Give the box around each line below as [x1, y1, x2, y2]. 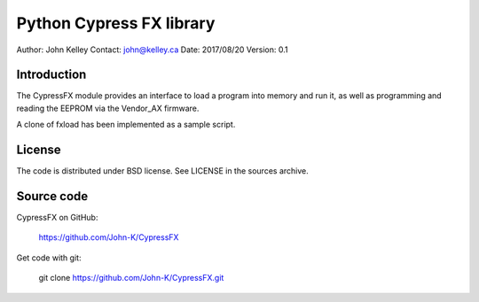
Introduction [16, 67, 87, 82]
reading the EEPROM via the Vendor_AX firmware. [16, 103, 200, 113]
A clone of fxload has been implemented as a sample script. [16, 120, 236, 130]
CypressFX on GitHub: [16, 213, 98, 223]
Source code [16, 189, 89, 204]
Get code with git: [16, 252, 82, 263]
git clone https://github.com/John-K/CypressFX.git [38, 273, 224, 283]
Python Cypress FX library [16, 13, 216, 33]
